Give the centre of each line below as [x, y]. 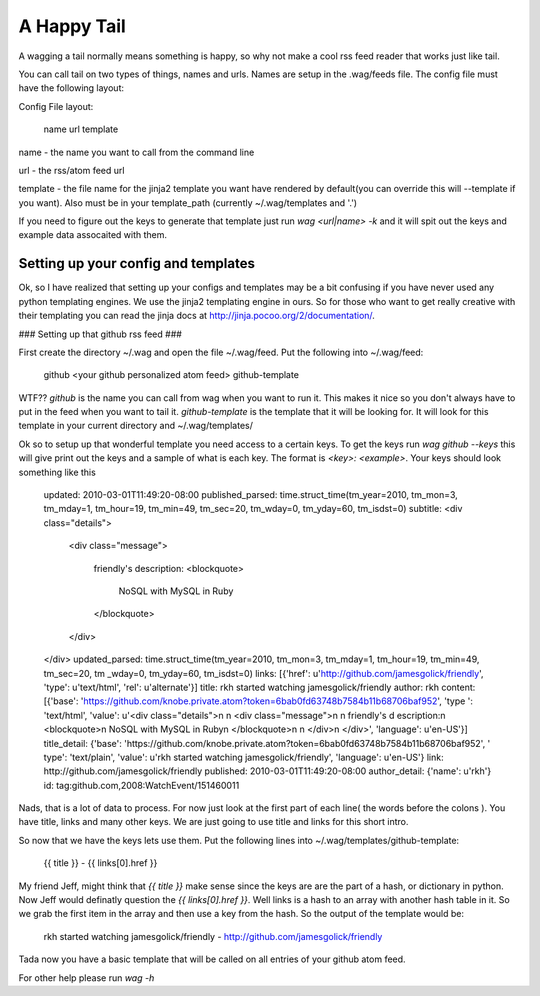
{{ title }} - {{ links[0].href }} [100, 863]
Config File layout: [56, 106]
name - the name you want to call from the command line [136, 152]
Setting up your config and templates [136, 263]
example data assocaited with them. [93, 235]
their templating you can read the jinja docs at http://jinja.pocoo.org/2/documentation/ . [196, 316]
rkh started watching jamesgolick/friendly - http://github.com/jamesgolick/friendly [213, 936]
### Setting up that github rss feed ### [100, 334]
